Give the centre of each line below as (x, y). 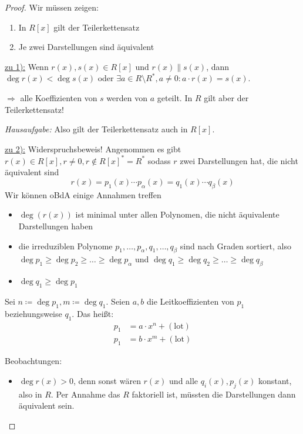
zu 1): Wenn (27, 66)
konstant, (275, 380)
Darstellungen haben (56, 226)
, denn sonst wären (107, 380)
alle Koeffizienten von (59, 97)
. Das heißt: (93, 313)
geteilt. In (175, 97)
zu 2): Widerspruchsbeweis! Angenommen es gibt (93, 148)
